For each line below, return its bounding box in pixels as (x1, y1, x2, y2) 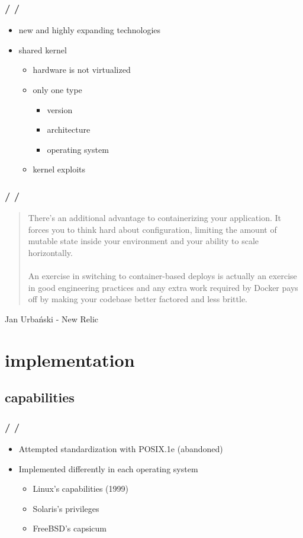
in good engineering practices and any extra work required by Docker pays (28, 281, 298, 293)
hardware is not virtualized (33, 63, 131, 76)
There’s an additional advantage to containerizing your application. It (28, 212, 282, 224)
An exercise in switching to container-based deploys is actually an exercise (28, 270, 297, 282)
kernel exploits (33, 163, 85, 175)
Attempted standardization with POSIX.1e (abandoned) (18, 442, 223, 454)
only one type (33, 84, 82, 95)
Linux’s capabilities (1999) (33, 482, 128, 495)
